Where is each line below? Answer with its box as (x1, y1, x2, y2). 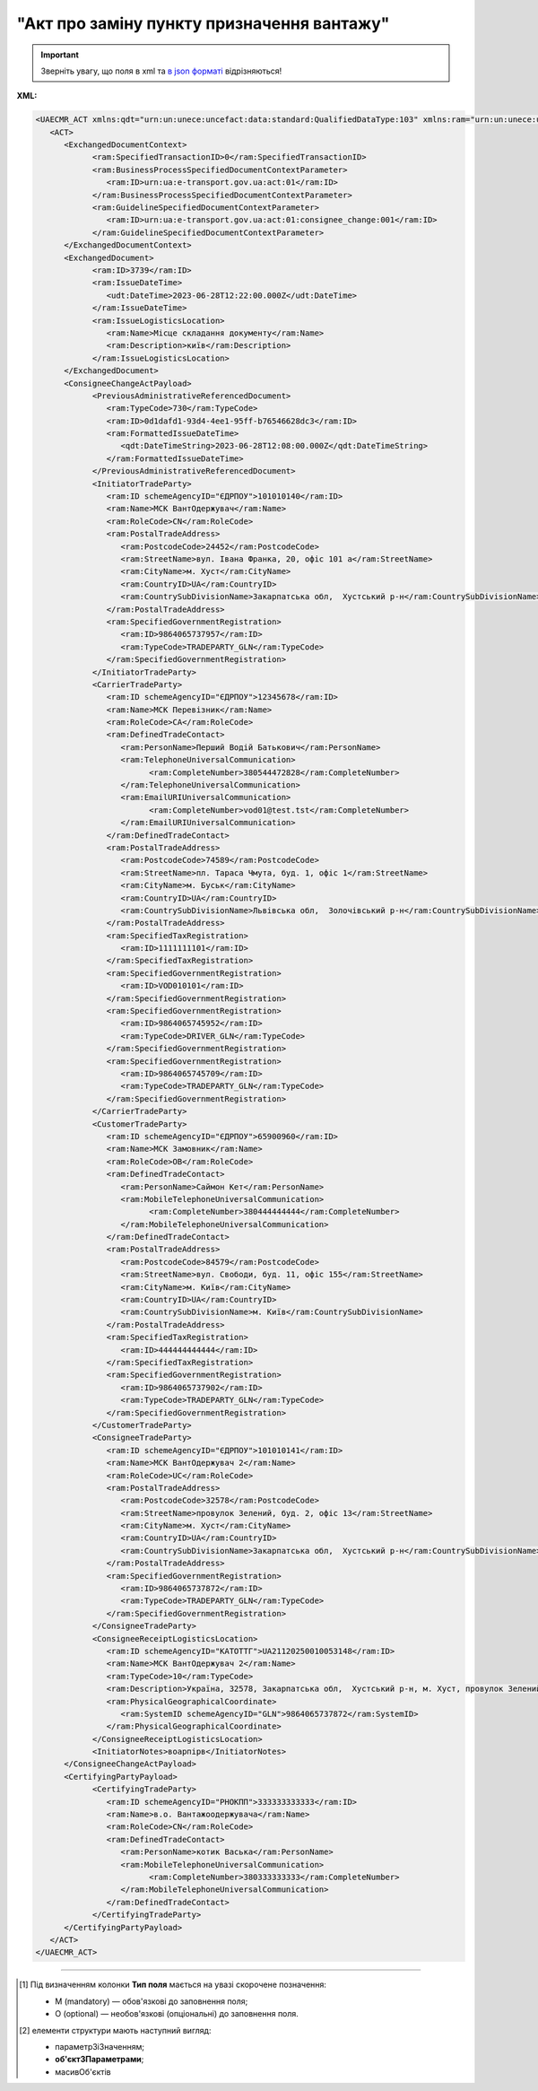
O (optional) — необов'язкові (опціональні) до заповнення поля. (55, 2008, 299, 2019)
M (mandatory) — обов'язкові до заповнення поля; (55, 1996, 248, 2007)
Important (40, 49, 80, 60)
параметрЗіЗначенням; (55, 2041, 145, 2052)
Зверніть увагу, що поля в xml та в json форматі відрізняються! (40, 65, 282, 76)
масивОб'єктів (55, 2066, 111, 2077)
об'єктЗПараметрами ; (55, 2054, 144, 2065)
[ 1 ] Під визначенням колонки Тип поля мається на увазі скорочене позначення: (19, 1979, 327, 1991)
